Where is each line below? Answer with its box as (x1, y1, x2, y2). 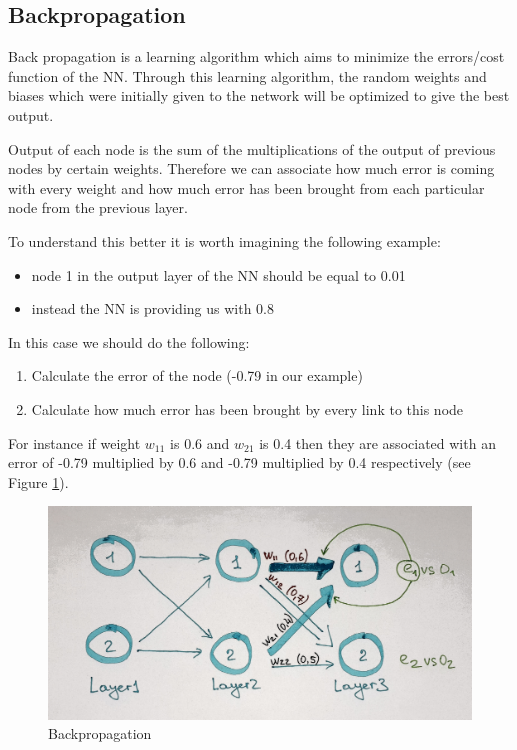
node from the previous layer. (8, 197, 188, 218)
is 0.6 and (170, 432, 230, 453)
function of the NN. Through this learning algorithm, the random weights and (8, 65, 487, 86)
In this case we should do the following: (8, 331, 250, 352)
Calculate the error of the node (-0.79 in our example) (31, 365, 363, 386)
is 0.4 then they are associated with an (259, 432, 496, 453)
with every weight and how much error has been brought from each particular (8, 177, 485, 198)
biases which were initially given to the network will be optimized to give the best (8, 85, 510, 106)
